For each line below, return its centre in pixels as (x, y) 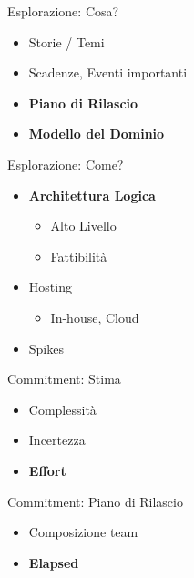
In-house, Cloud (95, 317)
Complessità (62, 409)
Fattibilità (79, 256)
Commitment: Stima (64, 379)
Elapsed (54, 562)
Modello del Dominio (97, 134)
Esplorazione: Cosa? (63, 11)
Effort (47, 470)
